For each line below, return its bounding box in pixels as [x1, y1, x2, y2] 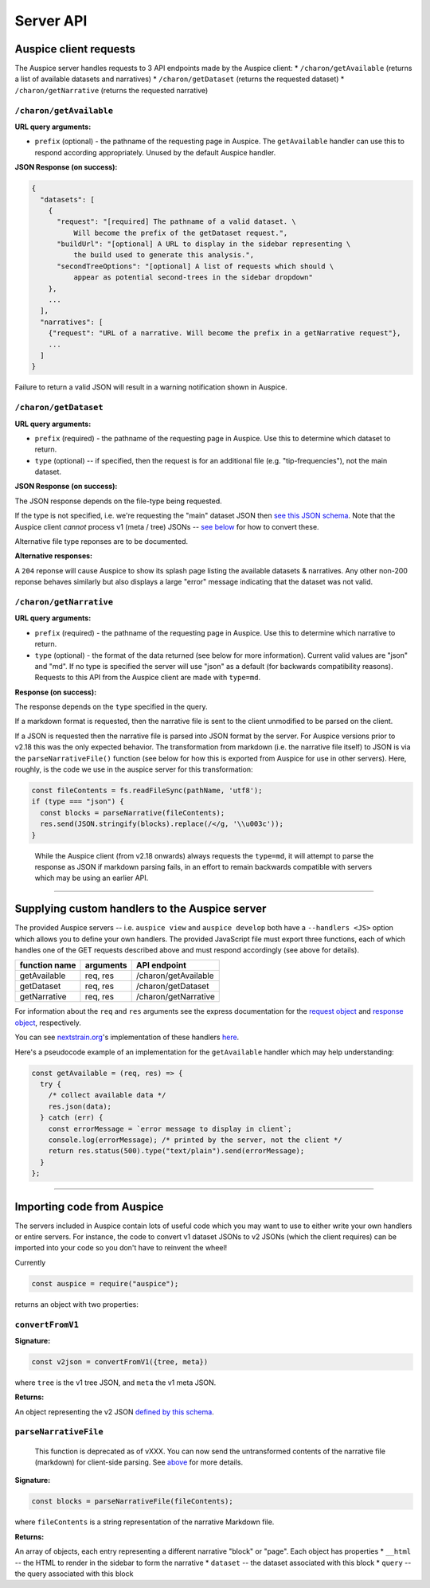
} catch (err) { [40, 1113, 104, 1122]
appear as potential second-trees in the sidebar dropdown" [72, 273, 314, 282]
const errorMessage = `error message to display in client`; [48, 1124, 292, 1133]
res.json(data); [48, 1101, 111, 1111]
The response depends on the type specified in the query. [14, 702, 208, 712]
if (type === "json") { [31, 797, 125, 806]
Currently [14, 1257, 46, 1267]
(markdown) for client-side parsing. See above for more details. [34, 1457, 243, 1467]
